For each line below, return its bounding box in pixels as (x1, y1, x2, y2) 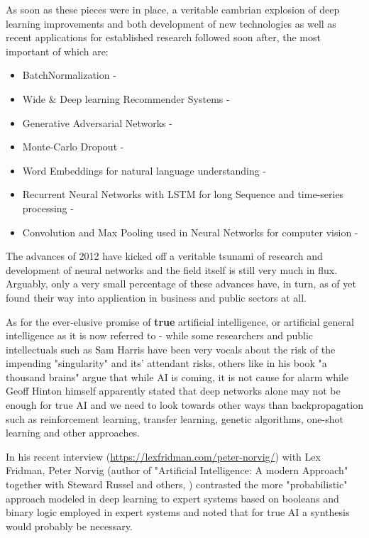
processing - (22, 200, 74, 215)
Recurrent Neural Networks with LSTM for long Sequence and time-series (22, 187, 344, 202)
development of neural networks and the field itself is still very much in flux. (6, 262, 338, 277)
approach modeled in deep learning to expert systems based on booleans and (6, 490, 339, 505)
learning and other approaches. (6, 425, 140, 440)
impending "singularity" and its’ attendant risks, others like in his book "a (6, 356, 327, 370)
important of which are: (6, 43, 109, 58)
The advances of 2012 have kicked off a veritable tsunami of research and (6, 248, 323, 263)
